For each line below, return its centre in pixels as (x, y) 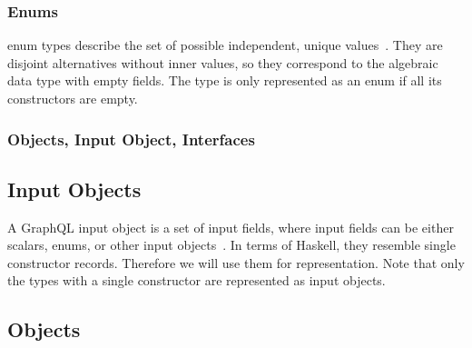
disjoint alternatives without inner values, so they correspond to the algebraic (223, 62)
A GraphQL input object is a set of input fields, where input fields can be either (231, 227)
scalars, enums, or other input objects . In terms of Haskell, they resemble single (231, 245)
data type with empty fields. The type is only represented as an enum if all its (225, 80)
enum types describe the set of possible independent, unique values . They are (225, 45)
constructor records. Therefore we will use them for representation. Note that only (236, 262)
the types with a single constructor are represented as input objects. (197, 280)
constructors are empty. (73, 98)
